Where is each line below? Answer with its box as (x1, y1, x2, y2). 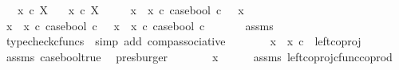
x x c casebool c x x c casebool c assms (6, 17, 274, 33)
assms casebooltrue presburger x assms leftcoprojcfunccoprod (6, 48, 393, 64)
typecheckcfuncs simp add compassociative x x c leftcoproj (6, 33, 361, 49)
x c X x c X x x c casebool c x (17, 2, 244, 17)
